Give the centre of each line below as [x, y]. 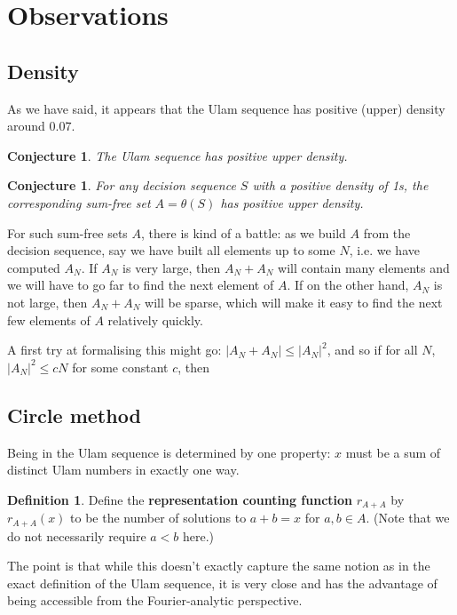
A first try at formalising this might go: [114, 350]
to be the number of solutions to [158, 518]
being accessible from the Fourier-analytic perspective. [155, 600]
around [26, 126]
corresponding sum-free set [79, 202]
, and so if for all [372, 350]
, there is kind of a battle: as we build [244, 232]
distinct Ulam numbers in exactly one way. [123, 470]
